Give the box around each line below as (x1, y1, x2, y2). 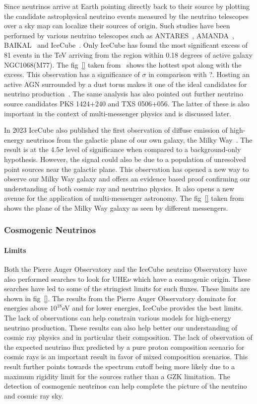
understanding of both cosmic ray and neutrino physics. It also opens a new (4, 183, 235, 193)
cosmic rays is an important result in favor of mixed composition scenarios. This (4, 351, 248, 362)
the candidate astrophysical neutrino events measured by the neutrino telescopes (4, 10, 249, 21)
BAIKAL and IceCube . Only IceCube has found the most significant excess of (4, 40, 248, 50)
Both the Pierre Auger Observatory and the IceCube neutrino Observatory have (4, 264, 248, 274)
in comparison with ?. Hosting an (148, 69, 250, 80)
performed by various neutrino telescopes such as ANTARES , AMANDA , (4, 30, 234, 40)
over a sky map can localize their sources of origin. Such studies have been (4, 20, 230, 31)
